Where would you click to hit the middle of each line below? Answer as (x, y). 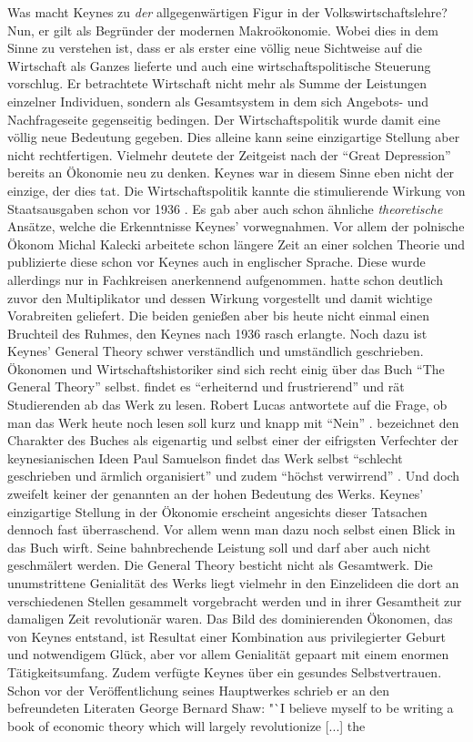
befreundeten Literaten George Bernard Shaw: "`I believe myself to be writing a (231, 708)
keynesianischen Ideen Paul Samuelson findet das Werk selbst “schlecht (205, 457)
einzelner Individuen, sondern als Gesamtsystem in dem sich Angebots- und (218, 101)
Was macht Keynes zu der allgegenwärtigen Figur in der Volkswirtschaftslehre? (227, 12)
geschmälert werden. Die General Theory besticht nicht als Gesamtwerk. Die (220, 565)
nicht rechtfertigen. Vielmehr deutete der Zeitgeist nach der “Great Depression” (229, 154)
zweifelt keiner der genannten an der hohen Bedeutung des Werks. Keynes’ (216, 494)
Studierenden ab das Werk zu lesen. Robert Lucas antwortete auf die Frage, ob (227, 405)
